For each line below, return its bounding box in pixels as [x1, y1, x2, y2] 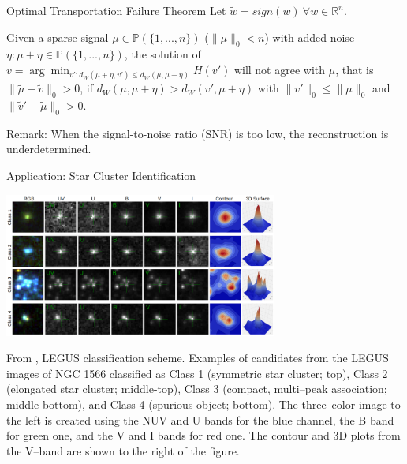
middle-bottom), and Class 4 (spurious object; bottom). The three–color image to [6, 395, 401, 412]
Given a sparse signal [6, 28, 109, 45]
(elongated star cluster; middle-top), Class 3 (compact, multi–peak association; [6, 380, 387, 397]
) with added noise [264, 28, 355, 45]
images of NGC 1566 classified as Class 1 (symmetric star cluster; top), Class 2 [6, 365, 388, 381]
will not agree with [233, 61, 326, 77]
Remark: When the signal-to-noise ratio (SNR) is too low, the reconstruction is [6, 125, 389, 141]
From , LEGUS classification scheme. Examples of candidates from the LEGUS [6, 350, 389, 366]
